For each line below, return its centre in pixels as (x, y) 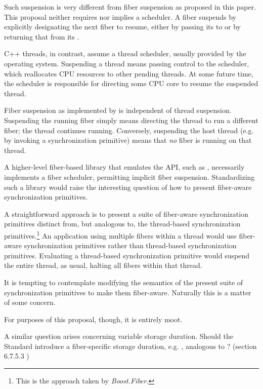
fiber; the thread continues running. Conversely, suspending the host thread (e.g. (129, 130)
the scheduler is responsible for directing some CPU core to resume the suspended (131, 83)
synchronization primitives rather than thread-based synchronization (130, 245)
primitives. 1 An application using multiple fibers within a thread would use (120, 235)
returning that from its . (42, 36)
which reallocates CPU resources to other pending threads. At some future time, (129, 73)
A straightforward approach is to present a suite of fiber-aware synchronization (126, 213)
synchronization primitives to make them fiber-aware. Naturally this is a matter (128, 292)
